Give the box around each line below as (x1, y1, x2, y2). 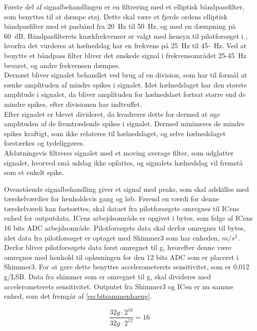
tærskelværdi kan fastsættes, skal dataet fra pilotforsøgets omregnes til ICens (4, 203, 240, 213)
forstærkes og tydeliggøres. (4, 138, 85, 148)
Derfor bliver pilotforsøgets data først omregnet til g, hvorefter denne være (4, 242, 232, 252)
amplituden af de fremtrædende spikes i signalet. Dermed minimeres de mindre (4, 118, 245, 129)
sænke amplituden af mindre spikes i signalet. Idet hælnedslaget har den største (4, 79, 247, 89)
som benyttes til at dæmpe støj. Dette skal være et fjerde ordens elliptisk (4, 11, 228, 21)
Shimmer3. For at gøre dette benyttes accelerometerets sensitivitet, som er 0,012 (4, 261, 250, 272)
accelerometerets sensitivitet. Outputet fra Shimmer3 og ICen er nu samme (4, 281, 234, 291)
